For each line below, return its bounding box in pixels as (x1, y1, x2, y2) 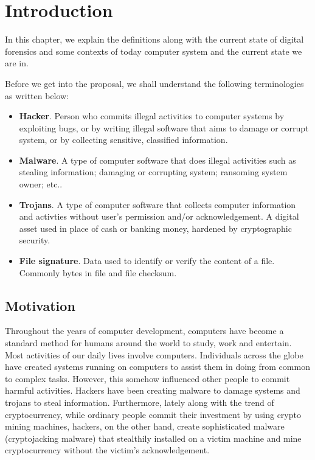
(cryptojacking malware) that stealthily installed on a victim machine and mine (5, 431, 302, 444)
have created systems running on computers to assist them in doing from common (5, 360, 310, 373)
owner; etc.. (19, 178, 63, 190)
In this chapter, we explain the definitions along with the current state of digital (5, 33, 304, 46)
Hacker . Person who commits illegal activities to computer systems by (19, 110, 285, 122)
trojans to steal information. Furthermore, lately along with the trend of (5, 396, 274, 408)
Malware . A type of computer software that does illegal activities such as (19, 153, 296, 166)
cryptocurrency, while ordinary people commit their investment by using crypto (5, 408, 301, 420)
